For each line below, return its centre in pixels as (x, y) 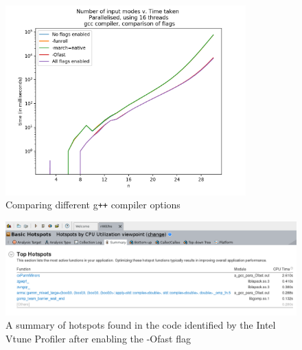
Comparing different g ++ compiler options (93, 205)
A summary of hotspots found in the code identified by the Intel (141, 325)
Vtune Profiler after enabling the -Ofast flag (98, 338)
